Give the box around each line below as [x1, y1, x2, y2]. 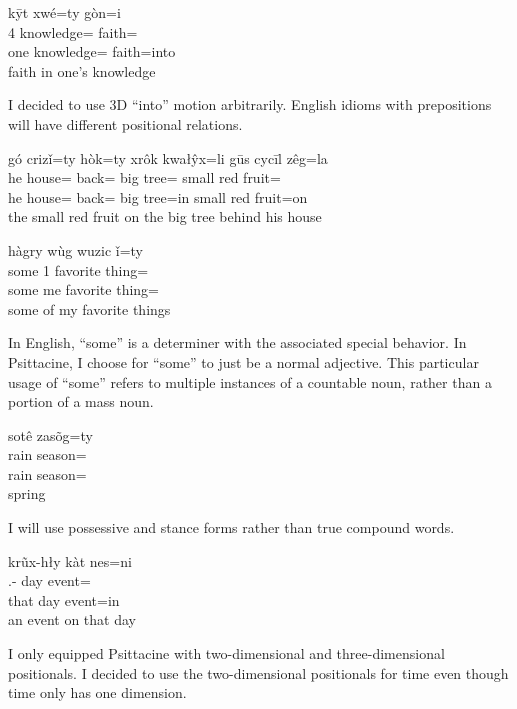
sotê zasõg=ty [8, 424, 93, 445]
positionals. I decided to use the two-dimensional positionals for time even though [8, 662, 509, 683]
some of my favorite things [8, 298, 171, 319]
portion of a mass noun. [8, 391, 154, 412]
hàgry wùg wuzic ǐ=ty [8, 239, 143, 260]
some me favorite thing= [8, 279, 159, 300]
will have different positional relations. [8, 113, 243, 134]
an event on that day [8, 609, 136, 630]
